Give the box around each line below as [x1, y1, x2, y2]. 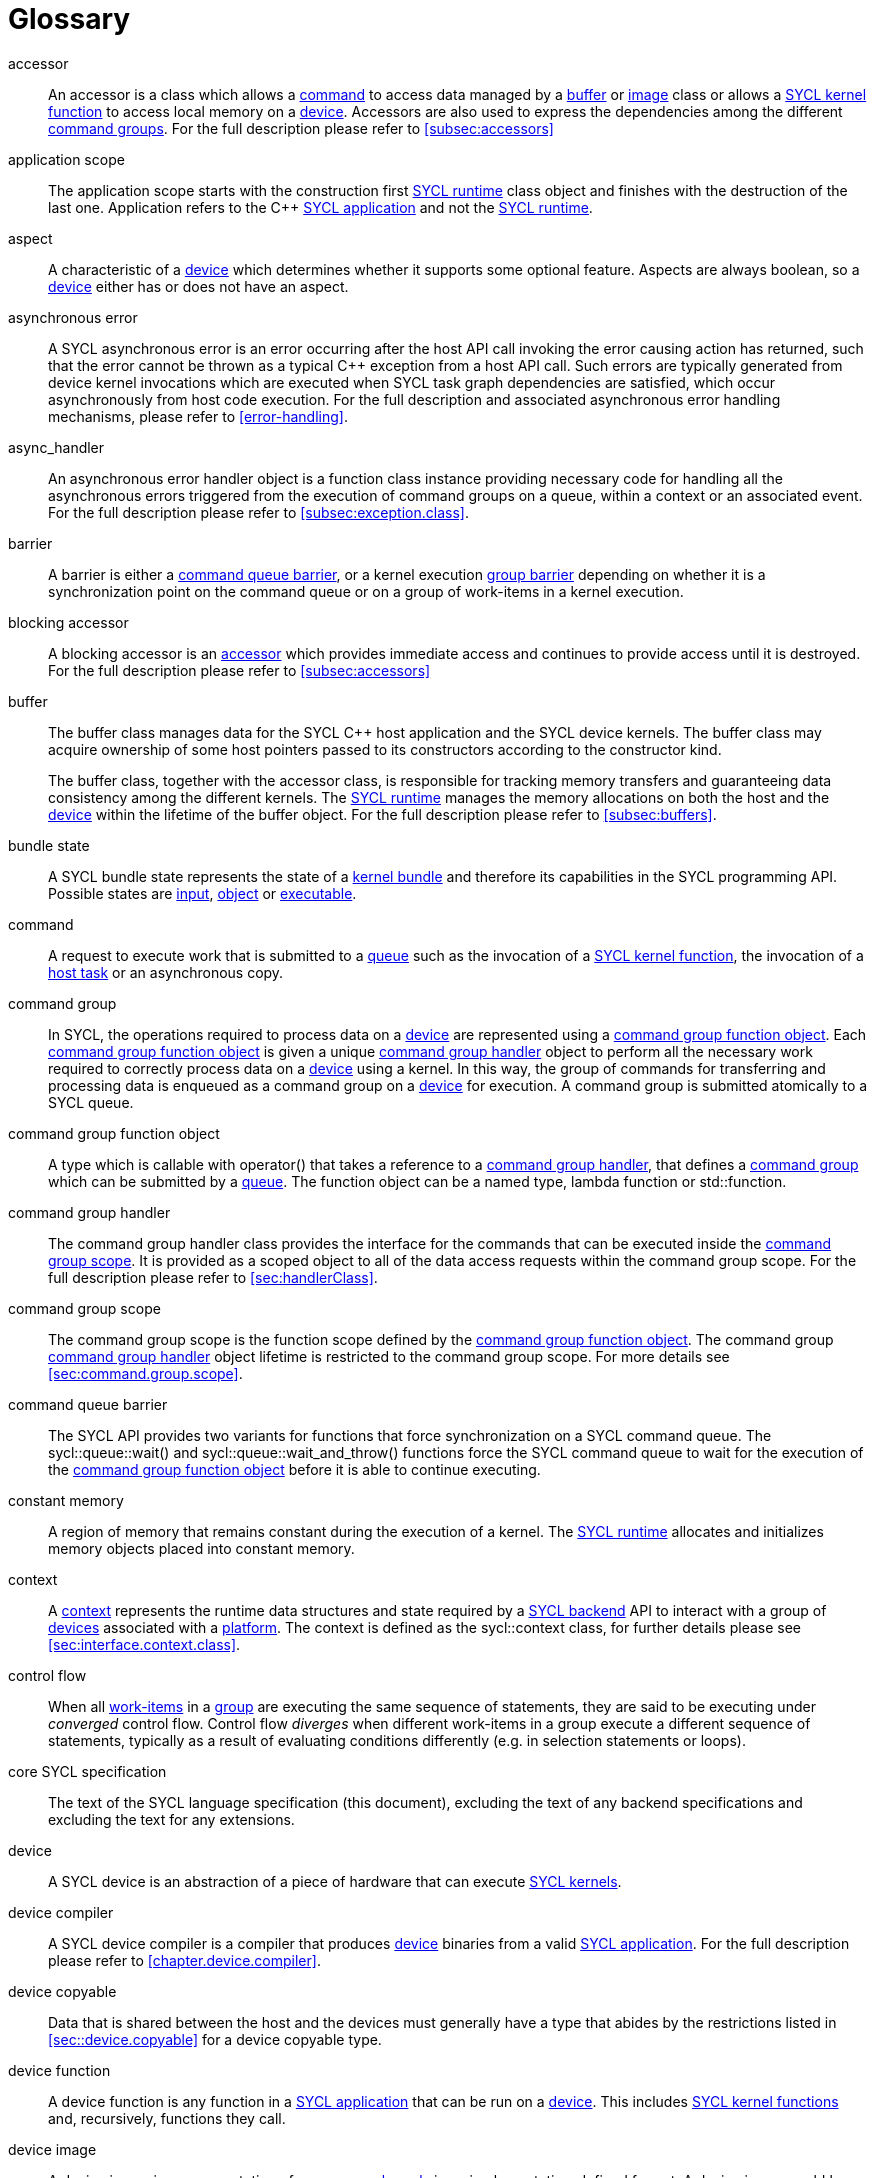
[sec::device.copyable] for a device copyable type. [48, 2030, 382, 2048]
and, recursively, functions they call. [48, 2109, 286, 2127]
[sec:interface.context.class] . [48, 1635, 241, 1653]
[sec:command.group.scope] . [48, 1364, 243, 1382]
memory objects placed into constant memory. [48, 1539, 355, 1557]
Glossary [8, 2, 131, 36]
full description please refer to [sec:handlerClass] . [48, 1268, 378, 1286]
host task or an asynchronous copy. [48, 963, 284, 981]
